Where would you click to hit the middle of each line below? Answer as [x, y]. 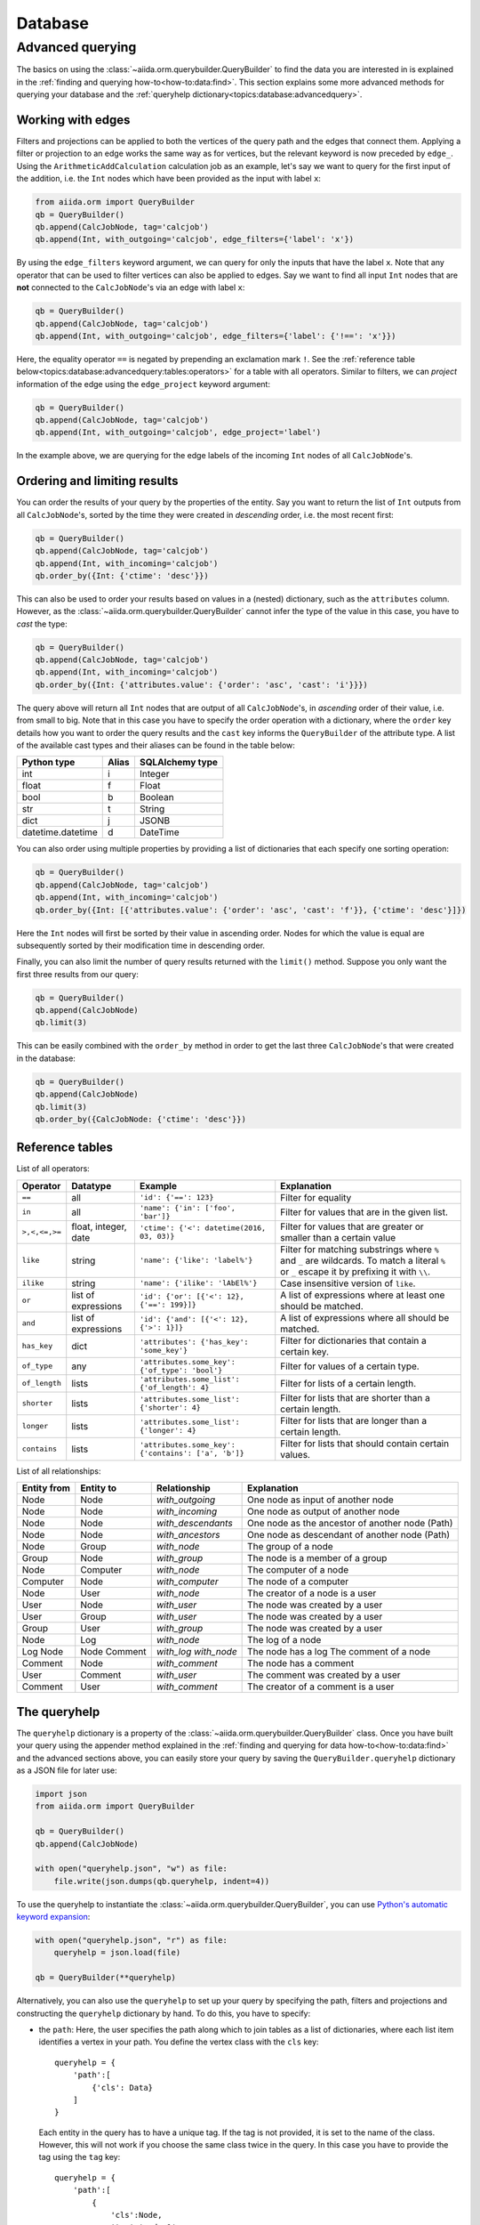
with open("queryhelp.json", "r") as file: [132, 1941]
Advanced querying [76, 47]
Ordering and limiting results [97, 481]
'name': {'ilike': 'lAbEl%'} [198, 1283]
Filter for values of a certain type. [350, 1366]
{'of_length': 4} [174, 1387]
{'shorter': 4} [170, 1408]
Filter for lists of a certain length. [348, 1383]
